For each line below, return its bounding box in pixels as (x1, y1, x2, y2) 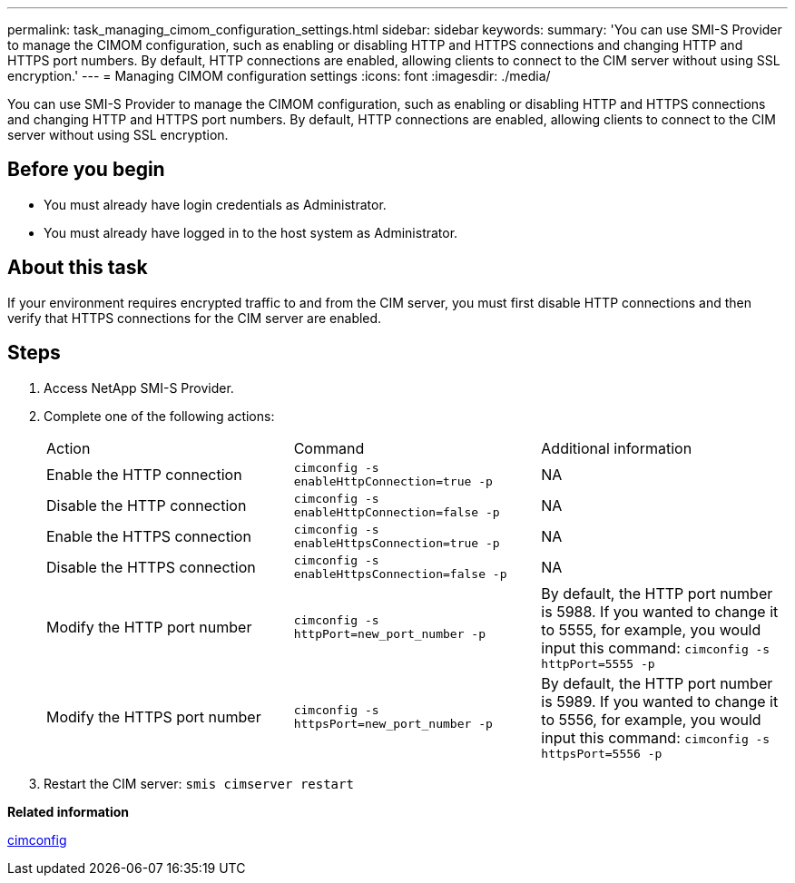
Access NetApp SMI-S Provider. (44, 379, 234, 396)
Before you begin (7, 158, 165, 182)
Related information (7, 803, 130, 819)
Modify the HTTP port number (46, 618, 252, 637)
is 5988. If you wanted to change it (541, 602, 779, 621)
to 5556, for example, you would (541, 710, 761, 729)
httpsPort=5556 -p (541, 746, 662, 760)
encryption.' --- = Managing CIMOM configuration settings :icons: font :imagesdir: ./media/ (7, 68, 551, 83)
